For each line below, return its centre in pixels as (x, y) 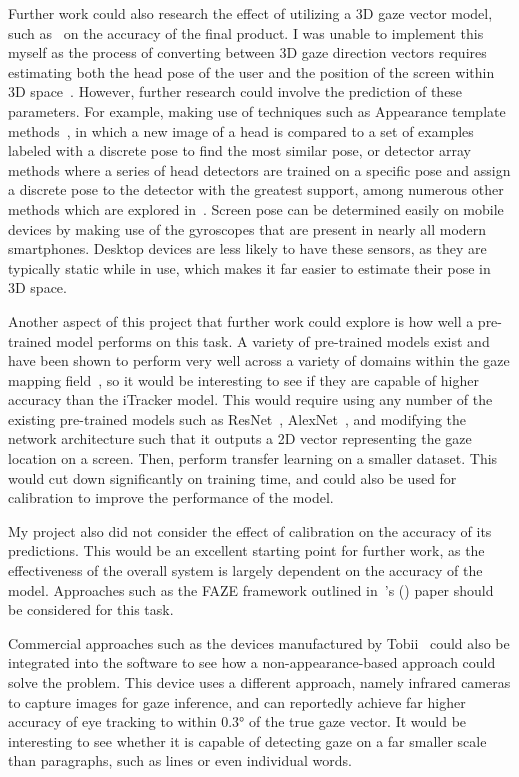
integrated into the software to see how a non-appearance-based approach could (252, 662)
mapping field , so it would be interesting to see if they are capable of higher (243, 379)
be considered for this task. (91, 609)
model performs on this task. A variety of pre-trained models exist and (273, 340)
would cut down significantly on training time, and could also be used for (232, 477)
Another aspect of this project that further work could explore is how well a (241, 320)
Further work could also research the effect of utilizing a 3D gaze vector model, (250, 13)
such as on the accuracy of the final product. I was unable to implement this (246, 32)
